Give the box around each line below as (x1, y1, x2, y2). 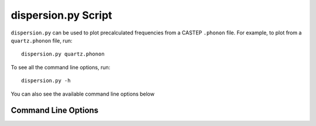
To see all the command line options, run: (11, 64, 111, 71)
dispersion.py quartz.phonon (21, 51, 105, 58)
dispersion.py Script (11, 9, 112, 22)
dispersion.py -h (21, 78, 71, 84)
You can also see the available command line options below (11, 90, 155, 97)
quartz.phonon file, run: (11, 37, 73, 44)
